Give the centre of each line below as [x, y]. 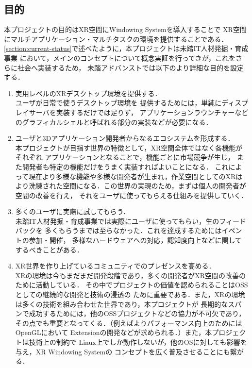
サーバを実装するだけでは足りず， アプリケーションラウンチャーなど [139, 112]
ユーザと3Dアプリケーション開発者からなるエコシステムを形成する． [125, 138]
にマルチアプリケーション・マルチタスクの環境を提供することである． [116, 39]
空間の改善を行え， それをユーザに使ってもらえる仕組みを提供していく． [131, 195]
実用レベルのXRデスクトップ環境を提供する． [88, 93]
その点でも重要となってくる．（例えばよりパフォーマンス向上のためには [129, 323]
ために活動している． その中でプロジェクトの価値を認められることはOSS [132, 285]
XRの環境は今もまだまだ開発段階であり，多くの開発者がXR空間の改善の [131, 275]
